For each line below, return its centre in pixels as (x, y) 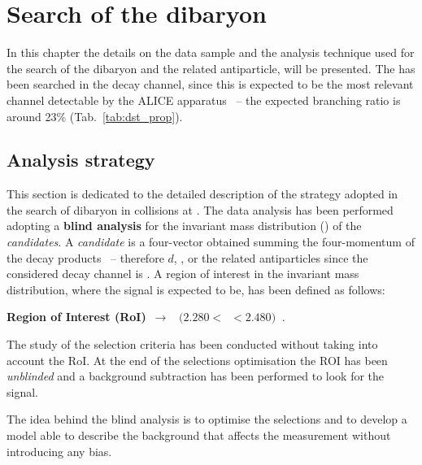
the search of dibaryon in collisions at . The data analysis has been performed (200, 209)
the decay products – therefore (85, 257)
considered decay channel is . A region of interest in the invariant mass (183, 274)
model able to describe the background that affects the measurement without (199, 435)
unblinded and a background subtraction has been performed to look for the (196, 376)
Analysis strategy (81, 160)
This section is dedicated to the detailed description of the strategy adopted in (202, 194)
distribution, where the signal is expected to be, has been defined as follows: (196, 289)
